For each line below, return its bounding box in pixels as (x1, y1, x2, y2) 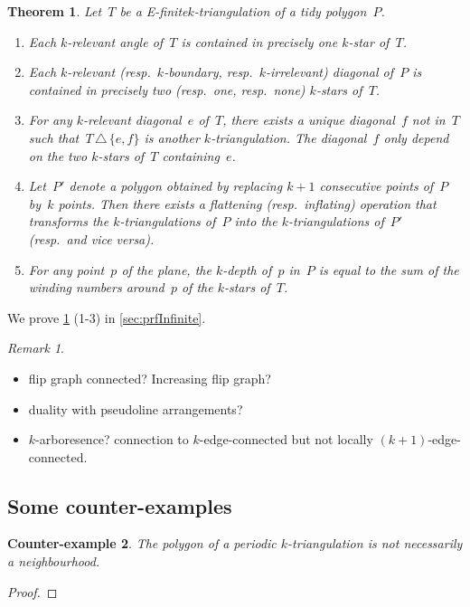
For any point (28, 260, 105, 279)
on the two (28, 146, 88, 165)
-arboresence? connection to (35, 430, 189, 449)
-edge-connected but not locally (199, 430, 373, 449)
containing (162, 146, 220, 165)
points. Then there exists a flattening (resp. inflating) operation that (58, 194, 437, 213)
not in (411, 110, 446, 129)
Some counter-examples (7, 491, 232, 519)
